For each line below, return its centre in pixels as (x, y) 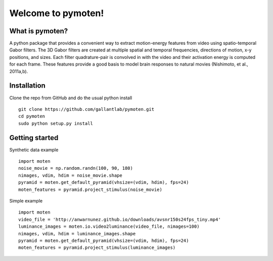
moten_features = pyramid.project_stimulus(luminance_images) (97, 248)
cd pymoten (32, 116)
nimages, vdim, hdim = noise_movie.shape (70, 175)
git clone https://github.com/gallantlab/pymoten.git (86, 109)
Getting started (34, 138)
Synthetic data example (34, 150)
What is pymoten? (39, 31)
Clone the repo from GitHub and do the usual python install (71, 98)
